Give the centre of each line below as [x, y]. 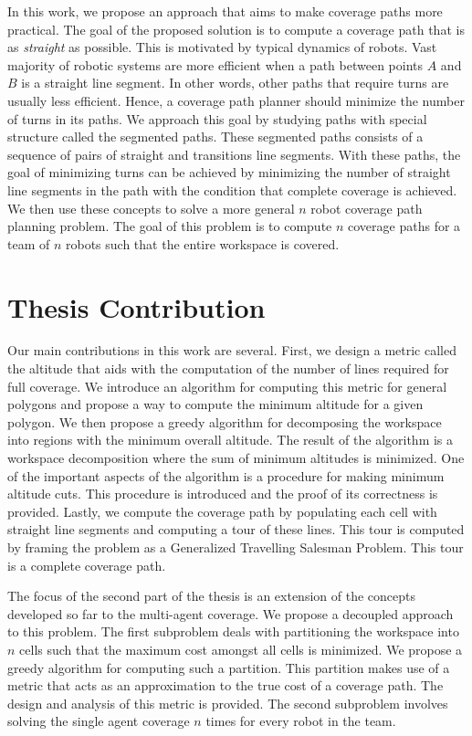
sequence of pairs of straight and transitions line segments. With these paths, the [234, 154]
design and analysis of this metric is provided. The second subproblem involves [228, 703]
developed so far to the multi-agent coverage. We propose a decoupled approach [231, 613]
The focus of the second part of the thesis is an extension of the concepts [211, 596]
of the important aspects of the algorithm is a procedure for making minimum [226, 475]
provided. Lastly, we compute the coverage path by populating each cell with [222, 511]
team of [29, 243]
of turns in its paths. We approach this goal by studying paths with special [217, 118]
